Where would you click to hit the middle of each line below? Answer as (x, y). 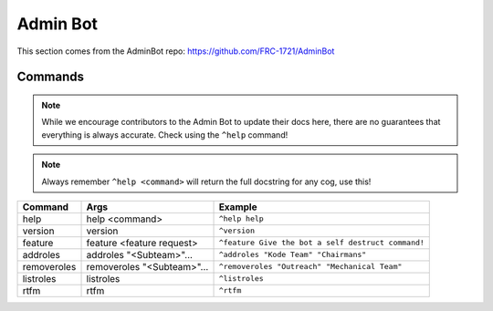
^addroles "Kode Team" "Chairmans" (293, 255)
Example (238, 207)
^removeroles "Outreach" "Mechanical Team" (310, 267)
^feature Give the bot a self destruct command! (321, 243)
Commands (51, 77)
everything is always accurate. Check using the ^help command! (165, 135)
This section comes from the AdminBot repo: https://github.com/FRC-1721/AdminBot (176, 51)
